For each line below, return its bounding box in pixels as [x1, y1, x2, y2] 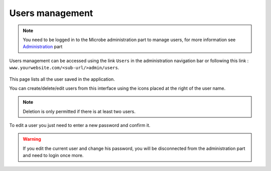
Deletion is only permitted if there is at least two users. [23, 108, 135, 114]
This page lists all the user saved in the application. [9, 76, 115, 82]
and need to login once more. [23, 152, 84, 158]
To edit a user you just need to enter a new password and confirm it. [9, 122, 151, 128]
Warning [23, 136, 41, 142]
